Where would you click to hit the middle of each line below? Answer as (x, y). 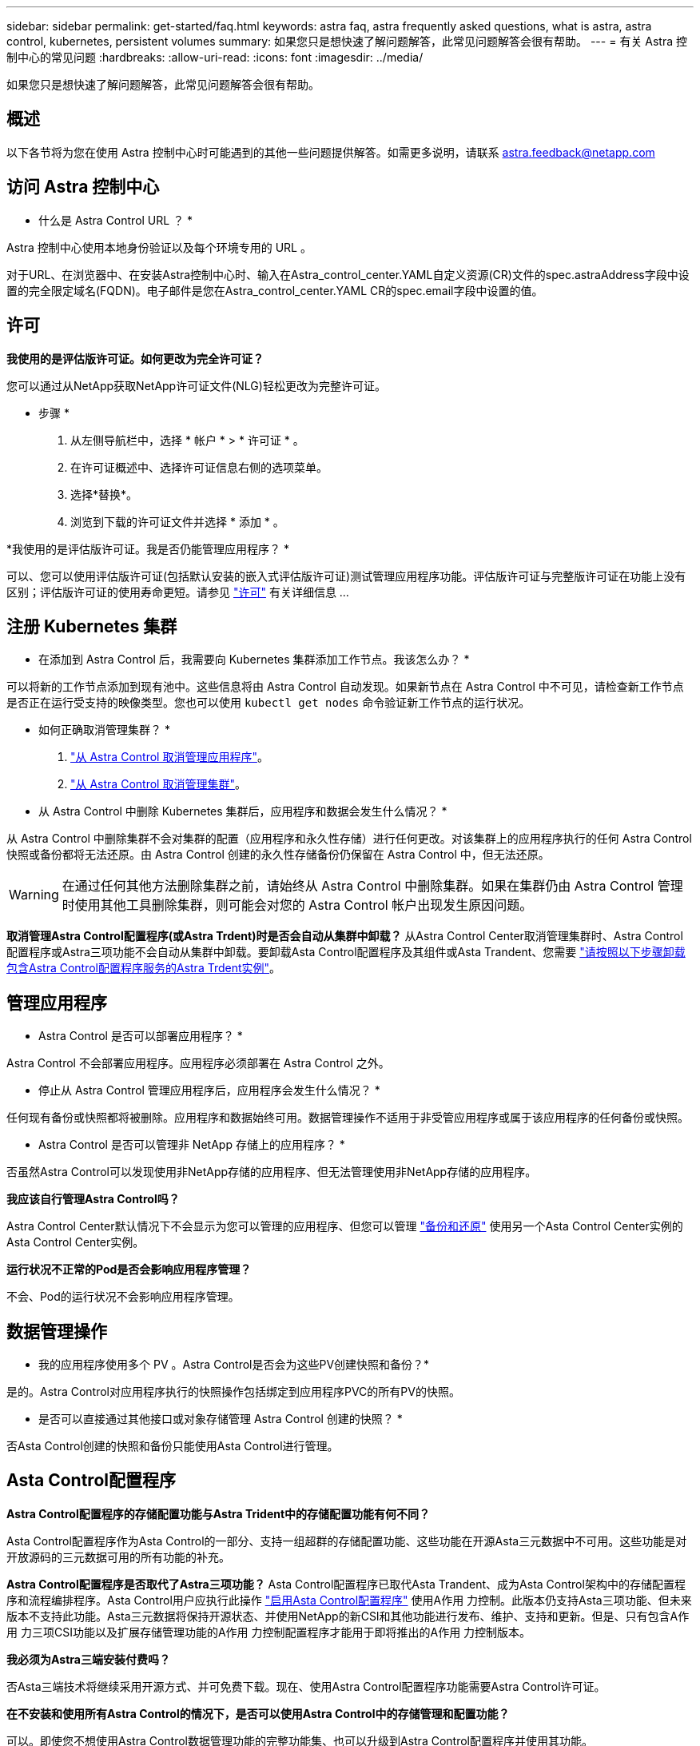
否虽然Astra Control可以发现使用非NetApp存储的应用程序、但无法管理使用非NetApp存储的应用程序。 (272, 1172)
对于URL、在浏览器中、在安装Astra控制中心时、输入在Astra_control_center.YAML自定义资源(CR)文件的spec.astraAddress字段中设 (348, 274)
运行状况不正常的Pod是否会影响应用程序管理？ (129, 1270)
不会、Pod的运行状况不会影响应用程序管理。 (123, 1297)
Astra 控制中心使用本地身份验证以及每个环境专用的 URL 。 (159, 247)
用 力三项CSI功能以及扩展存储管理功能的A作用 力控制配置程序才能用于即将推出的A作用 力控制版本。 (269, 1632)
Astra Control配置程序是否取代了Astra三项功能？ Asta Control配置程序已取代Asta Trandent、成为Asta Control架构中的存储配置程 (346, 1584)
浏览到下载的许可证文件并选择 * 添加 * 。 (177, 521)
